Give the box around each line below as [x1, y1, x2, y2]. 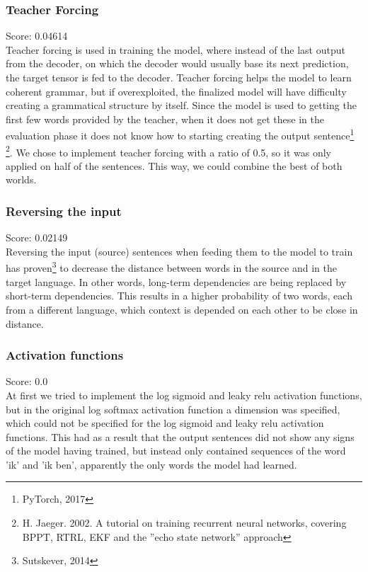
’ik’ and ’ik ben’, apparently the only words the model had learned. [6, 457, 297, 471]
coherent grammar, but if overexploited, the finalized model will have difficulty [6, 84, 347, 98]
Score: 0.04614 [6, 28, 68, 43]
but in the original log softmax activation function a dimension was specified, [6, 401, 340, 416]
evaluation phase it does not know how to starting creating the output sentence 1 [6, 126, 355, 143]
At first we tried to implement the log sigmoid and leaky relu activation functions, [6, 387, 362, 402]
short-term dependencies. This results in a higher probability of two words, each [6, 288, 352, 303]
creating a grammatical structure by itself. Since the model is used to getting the [6, 98, 357, 113]
